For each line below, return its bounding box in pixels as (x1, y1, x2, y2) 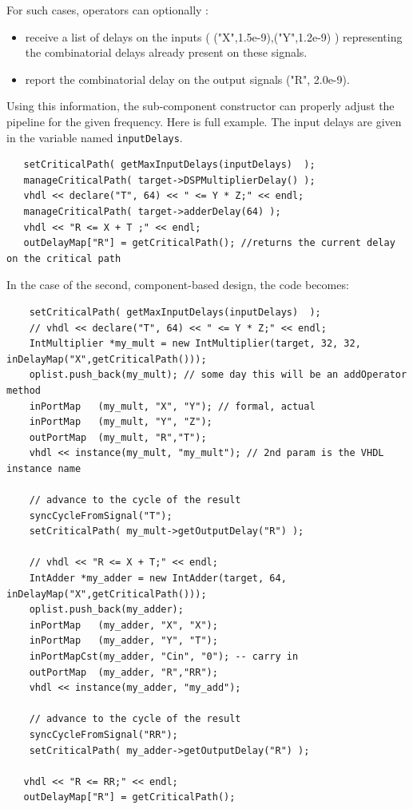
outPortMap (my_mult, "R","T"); (29, 431, 207, 443)
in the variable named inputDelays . (6, 129, 183, 145)
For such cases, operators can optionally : (6, 2, 209, 18)
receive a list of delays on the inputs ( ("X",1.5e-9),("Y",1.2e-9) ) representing (25, 28, 403, 45)
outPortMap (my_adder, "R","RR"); (29, 666, 218, 678)
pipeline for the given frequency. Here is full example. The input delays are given (6, 113, 402, 129)
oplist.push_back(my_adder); (29, 604, 184, 616)
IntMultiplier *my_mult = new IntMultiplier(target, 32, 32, (29, 338, 361, 350)
